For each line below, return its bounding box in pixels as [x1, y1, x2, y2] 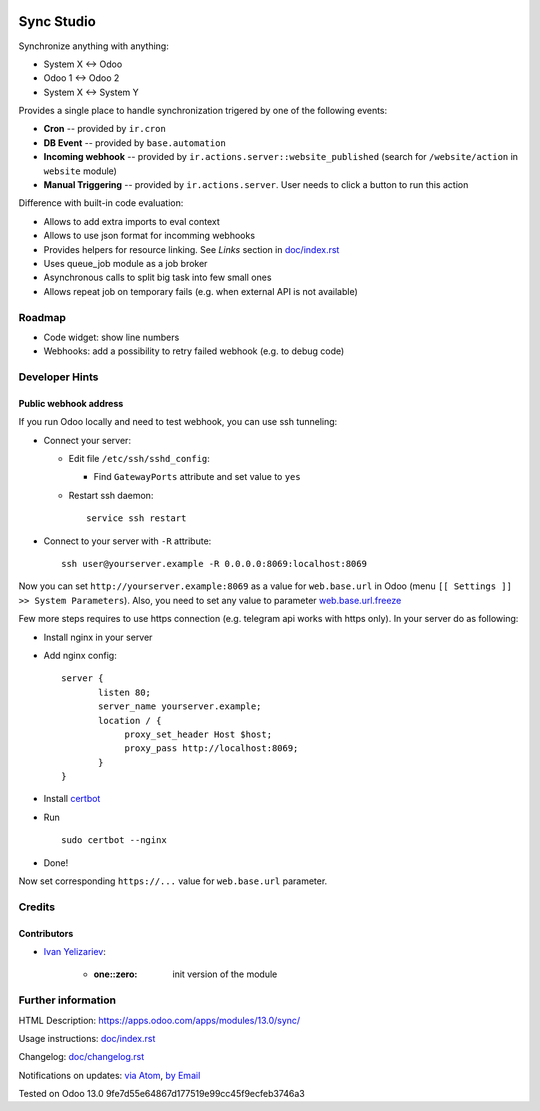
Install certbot [43, 793, 101, 805]
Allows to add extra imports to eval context [43, 215, 220, 227]
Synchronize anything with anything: [18, 40, 169, 52]
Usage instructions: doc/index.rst [18, 1032, 156, 1044]
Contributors [18, 927, 74, 939]
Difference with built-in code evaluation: [18, 197, 184, 209]
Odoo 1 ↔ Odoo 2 [43, 72, 120, 84]
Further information [18, 993, 117, 1007]
